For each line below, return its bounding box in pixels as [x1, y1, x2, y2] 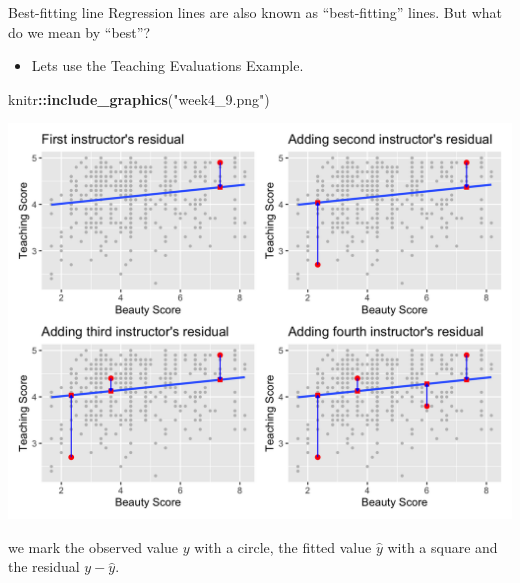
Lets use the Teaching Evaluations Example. [31, 55, 304, 76]
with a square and [387, 536, 498, 557]
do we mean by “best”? [8, 21, 150, 42]
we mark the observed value [8, 536, 179, 557]
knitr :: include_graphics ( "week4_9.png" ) [8, 88, 270, 109]
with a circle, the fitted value [194, 536, 372, 557]
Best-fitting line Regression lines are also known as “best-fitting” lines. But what [8, 2, 502, 22]
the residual [8, 556, 80, 577]
